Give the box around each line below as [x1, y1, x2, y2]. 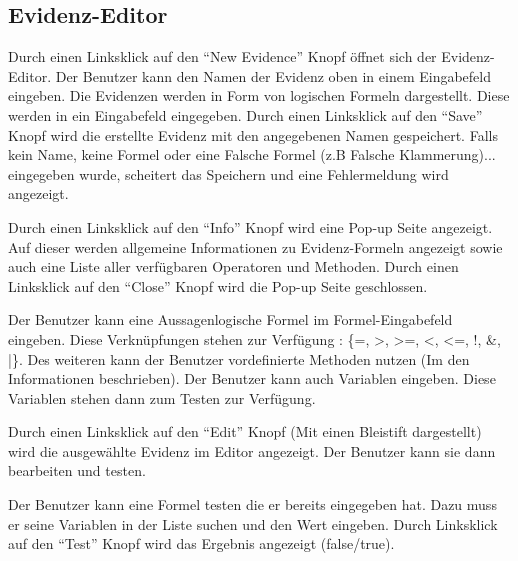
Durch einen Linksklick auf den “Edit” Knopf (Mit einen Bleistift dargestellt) [8, 421, 482, 442]
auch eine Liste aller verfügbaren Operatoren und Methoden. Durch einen [8, 256, 459, 277]
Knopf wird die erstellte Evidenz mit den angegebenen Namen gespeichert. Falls [8, 124, 498, 145]
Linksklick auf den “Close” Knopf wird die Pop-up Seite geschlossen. [8, 275, 428, 296]
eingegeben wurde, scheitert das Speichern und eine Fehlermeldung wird [8, 163, 449, 184]
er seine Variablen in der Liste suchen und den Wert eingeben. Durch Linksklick [8, 513, 498, 534]
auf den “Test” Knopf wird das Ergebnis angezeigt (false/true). [8, 533, 395, 554]
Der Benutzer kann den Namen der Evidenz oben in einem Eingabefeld [55, 65, 491, 86]
